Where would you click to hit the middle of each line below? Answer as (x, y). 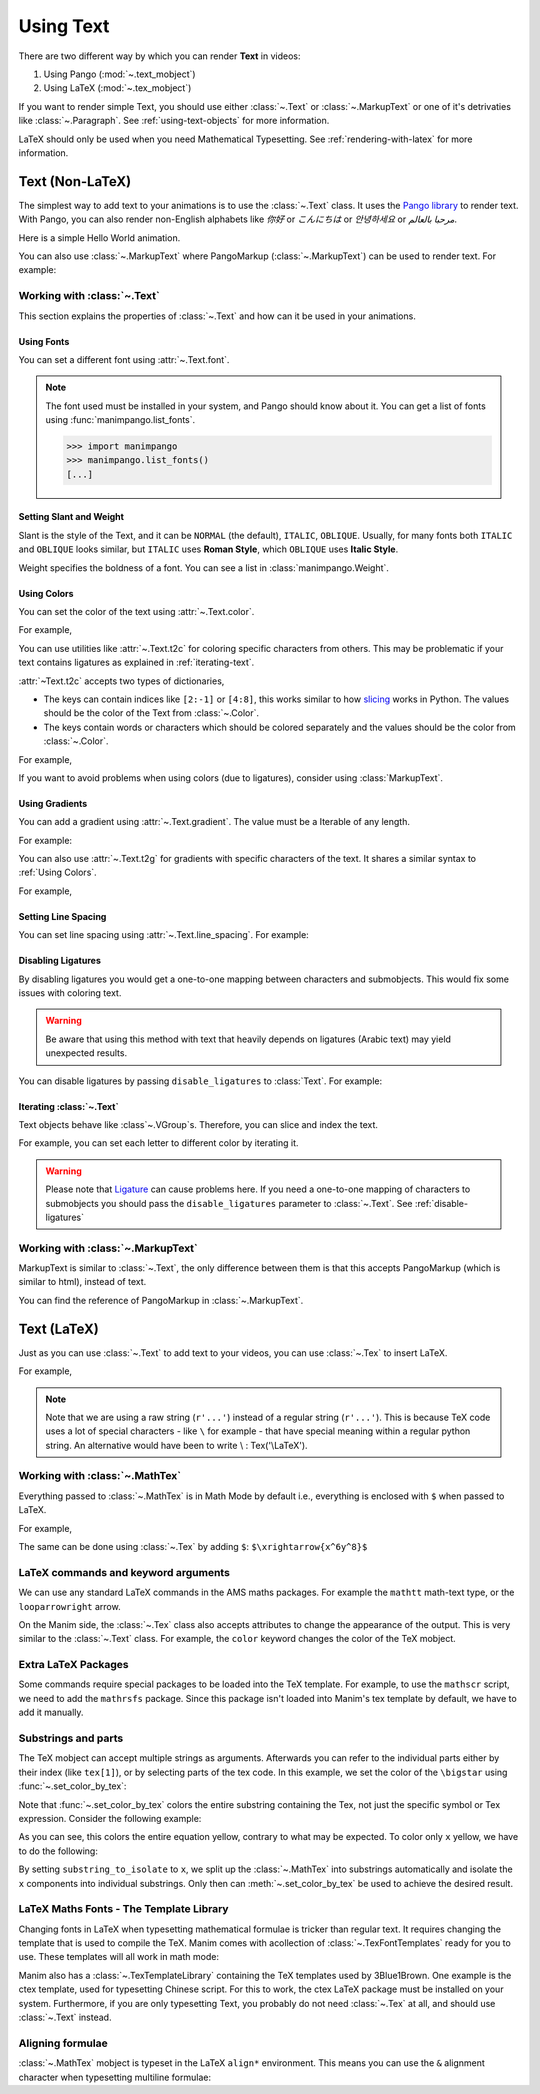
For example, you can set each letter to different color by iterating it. (158, 1143)
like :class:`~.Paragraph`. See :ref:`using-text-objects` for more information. (174, 121)
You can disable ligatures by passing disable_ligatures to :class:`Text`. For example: (200, 1081)
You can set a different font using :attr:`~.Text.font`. (124, 359)
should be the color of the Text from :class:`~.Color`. (151, 713)
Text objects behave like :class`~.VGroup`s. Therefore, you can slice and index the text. (198, 1124)
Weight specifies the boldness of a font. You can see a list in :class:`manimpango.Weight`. (204, 567)
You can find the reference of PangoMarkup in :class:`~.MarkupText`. (161, 1300)
